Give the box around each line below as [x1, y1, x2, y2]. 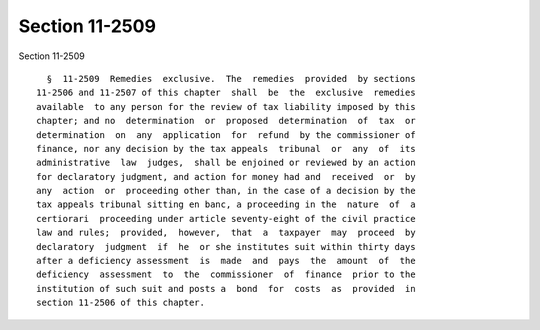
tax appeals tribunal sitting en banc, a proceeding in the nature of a [36, 199, 416, 210]
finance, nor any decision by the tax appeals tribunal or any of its [36, 143, 416, 154]
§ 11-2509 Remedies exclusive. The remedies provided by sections [46, 73, 416, 84]
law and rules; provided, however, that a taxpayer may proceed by [36, 227, 416, 239]
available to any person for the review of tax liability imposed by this [36, 101, 416, 112]
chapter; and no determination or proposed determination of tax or [36, 115, 416, 127]
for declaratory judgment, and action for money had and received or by [36, 171, 416, 182]
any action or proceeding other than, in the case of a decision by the [36, 185, 416, 197]
